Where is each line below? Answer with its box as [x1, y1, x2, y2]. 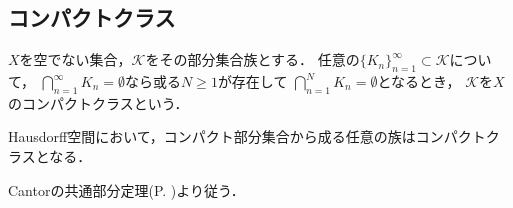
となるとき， [377, 71, 461, 91]
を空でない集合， [19, 49, 132, 70]
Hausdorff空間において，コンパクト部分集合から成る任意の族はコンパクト [8, 126, 486, 147]
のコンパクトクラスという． [8, 92, 189, 113]
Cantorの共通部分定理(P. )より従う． [8, 179, 245, 200]
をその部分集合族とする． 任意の [145, 49, 360, 70]
